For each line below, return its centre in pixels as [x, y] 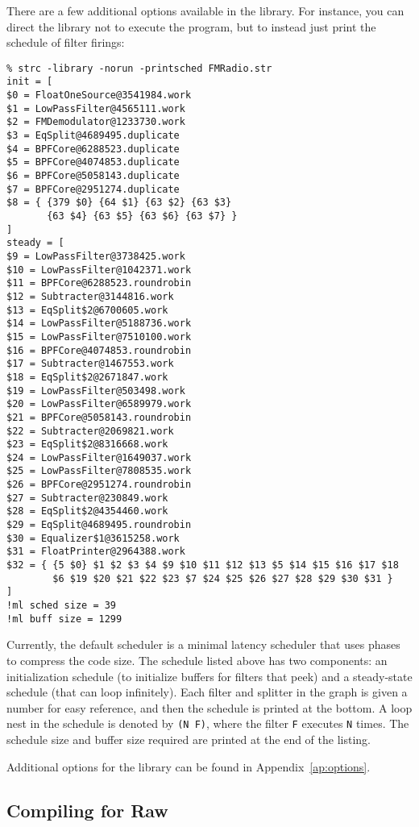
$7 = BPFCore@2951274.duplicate [93, 189]
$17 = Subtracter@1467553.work [90, 364]
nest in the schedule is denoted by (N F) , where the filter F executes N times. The [208, 723]
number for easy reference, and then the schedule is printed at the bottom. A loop [209, 707]
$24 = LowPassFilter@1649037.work [99, 457]
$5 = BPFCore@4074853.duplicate [93, 162]
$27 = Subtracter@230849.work [87, 498]
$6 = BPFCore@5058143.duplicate [93, 176]
